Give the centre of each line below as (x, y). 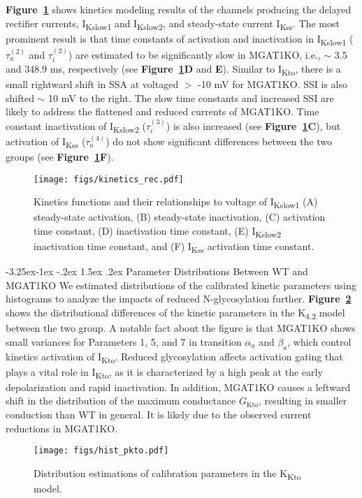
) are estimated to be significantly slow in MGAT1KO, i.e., (194, 54)
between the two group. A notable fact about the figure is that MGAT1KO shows (181, 328)
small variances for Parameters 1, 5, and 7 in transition (124, 341)
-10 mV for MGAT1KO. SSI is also (273, 84)
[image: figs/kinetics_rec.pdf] (109, 179)
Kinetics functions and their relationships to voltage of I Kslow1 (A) (176, 203)
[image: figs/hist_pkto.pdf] (101, 451)
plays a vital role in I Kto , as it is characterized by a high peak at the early (164, 372)
